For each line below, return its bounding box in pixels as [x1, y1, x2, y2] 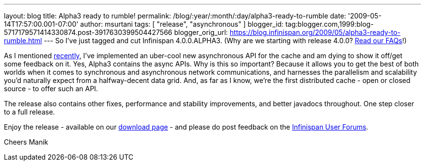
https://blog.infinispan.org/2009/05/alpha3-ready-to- [229, 28, 401, 36]
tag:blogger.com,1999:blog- [285, 20, 374, 28]
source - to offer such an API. [4, 84, 98, 93]
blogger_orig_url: [174, 28, 228, 36]
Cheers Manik [4, 138, 49, 146]
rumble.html [4, 36, 42, 45]
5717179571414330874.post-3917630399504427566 [4, 28, 173, 36]
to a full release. [4, 108, 55, 116]
